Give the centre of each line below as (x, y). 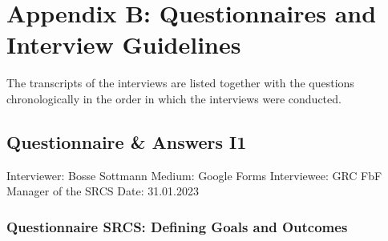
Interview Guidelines (124, 44)
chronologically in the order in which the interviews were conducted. (174, 98)
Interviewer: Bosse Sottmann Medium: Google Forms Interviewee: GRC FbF (194, 175)
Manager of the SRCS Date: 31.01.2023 (103, 191)
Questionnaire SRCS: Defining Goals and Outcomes (177, 226)
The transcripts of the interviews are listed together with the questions (180, 83)
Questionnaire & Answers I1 (127, 141)
